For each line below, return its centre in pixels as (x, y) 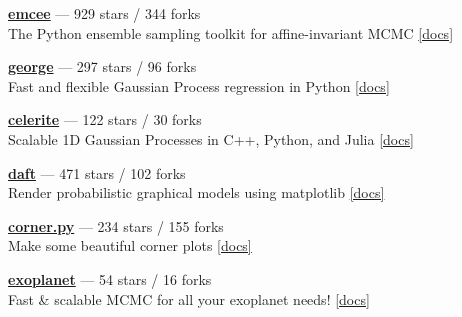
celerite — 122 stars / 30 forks (105, 119)
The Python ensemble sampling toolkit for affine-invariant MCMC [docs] (231, 32)
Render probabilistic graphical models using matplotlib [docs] (196, 192)
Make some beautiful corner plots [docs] (130, 245)
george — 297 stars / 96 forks (102, 66)
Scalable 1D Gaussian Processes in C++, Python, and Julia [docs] (211, 138)
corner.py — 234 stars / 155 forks (116, 225)
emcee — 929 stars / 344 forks (104, 13)
